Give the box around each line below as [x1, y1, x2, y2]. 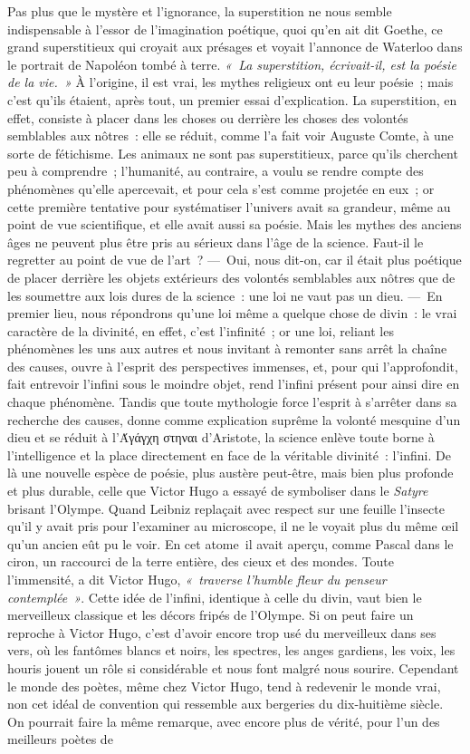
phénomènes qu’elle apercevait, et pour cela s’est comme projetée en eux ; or [7, 179, 435, 198]
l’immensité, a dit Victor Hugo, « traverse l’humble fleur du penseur [7, 570, 387, 588]
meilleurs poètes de [7, 730, 113, 749]
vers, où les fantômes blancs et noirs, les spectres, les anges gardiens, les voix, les [7, 641, 456, 660]
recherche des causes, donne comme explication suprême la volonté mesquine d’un [7, 410, 461, 429]
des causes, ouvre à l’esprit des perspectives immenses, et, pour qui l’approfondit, [7, 356, 458, 375]
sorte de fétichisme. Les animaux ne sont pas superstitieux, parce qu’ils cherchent [7, 143, 458, 162]
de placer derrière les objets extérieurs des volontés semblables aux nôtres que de [7, 267, 456, 286]
